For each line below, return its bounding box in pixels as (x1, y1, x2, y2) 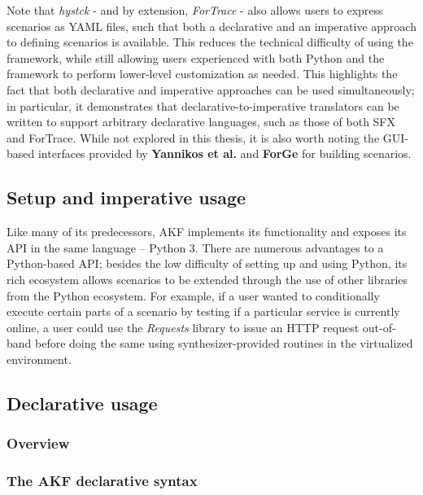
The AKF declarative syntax (7, 471, 198, 491)
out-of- (362, 318, 396, 335)
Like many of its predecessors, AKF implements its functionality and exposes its (7, 223, 407, 240)
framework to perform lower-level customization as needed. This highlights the (7, 65, 398, 82)
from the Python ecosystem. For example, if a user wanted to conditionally (7, 287, 380, 304)
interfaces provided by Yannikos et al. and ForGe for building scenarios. (37, 145, 412, 162)
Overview (7, 433, 70, 453)
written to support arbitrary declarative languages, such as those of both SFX (7, 113, 396, 130)
